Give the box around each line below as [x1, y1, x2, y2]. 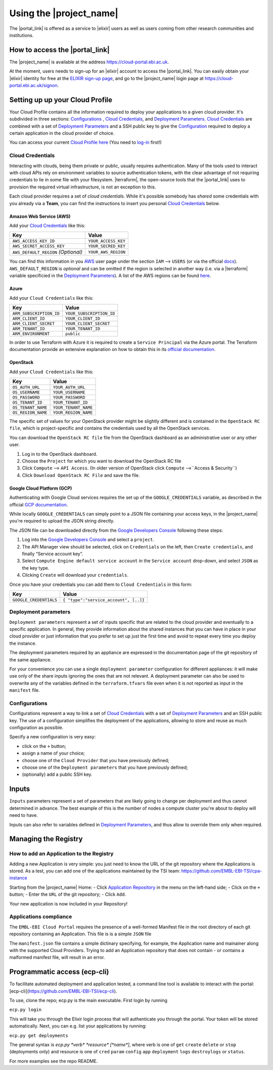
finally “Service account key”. [22, 550, 83, 557]
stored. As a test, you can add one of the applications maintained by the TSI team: [9, 868, 180, 874]
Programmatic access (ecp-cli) [9, 968, 109, 976]
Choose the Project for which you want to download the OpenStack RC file [22, 458, 181, 464]
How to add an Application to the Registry [9, 850, 114, 857]
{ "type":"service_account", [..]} [63, 597, 145, 603]
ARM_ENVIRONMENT [12, 331, 50, 336]
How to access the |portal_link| [9, 46, 110, 54]
